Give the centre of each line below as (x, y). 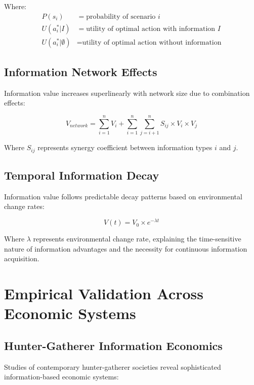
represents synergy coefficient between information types (125, 147)
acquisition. (22, 258)
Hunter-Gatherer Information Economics (113, 345)
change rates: (24, 206)
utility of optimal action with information (151, 29)
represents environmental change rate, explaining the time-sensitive (137, 239)
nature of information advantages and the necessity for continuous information (126, 248)
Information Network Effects (81, 72)
